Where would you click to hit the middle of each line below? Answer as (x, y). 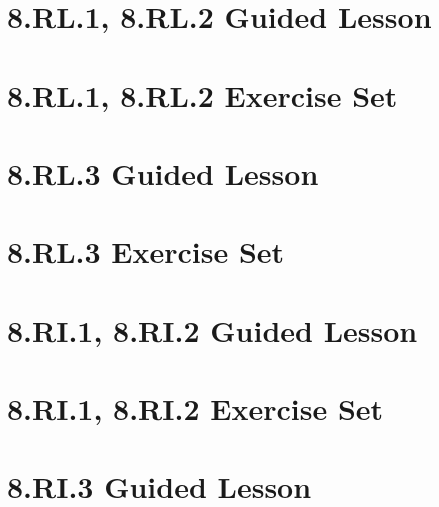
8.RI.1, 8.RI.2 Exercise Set (195, 408)
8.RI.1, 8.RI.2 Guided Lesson (212, 329)
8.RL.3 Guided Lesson (163, 172)
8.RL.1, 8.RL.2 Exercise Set (202, 94)
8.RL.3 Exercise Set (146, 251)
